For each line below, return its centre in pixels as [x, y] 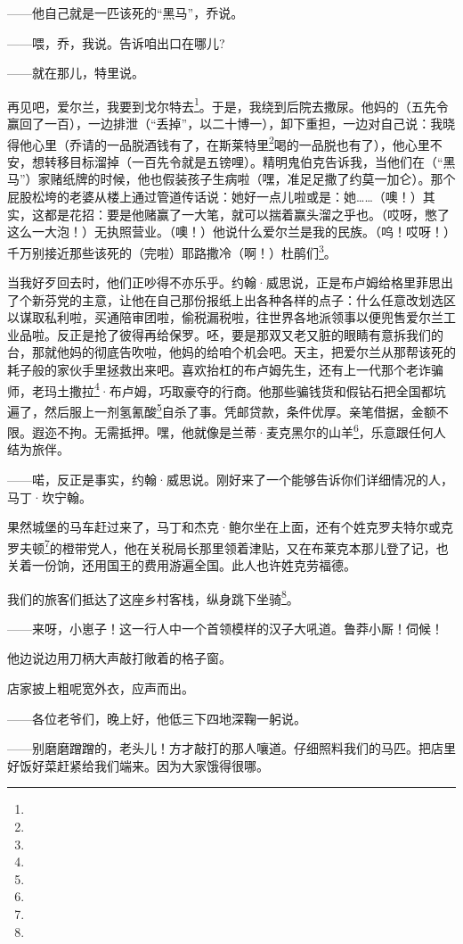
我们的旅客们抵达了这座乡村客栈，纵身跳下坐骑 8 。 [153, 597]
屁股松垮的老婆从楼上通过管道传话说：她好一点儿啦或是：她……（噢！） [215, 197]
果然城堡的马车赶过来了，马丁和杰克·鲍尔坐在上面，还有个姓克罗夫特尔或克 [230, 527]
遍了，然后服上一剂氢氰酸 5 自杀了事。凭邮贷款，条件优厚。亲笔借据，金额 [222, 410]
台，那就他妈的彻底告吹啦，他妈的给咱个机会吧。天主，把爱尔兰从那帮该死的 [231, 352]
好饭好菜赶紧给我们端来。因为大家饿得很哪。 [138, 765]
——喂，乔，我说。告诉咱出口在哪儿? [116, 42]
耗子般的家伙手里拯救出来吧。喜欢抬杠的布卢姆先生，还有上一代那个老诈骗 [225, 370]
